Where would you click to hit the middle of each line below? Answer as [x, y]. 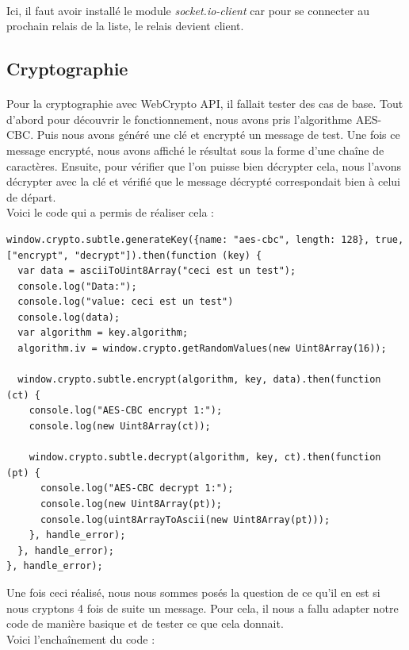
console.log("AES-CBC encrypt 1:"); [126, 411]
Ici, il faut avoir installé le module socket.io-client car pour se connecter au [188, 10]
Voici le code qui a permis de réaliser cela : [110, 212]
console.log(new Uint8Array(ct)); [120, 427]
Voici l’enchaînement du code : [81, 638]
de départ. [31, 196]
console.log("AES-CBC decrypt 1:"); [137, 488]
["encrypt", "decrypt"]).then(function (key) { [134, 255]
